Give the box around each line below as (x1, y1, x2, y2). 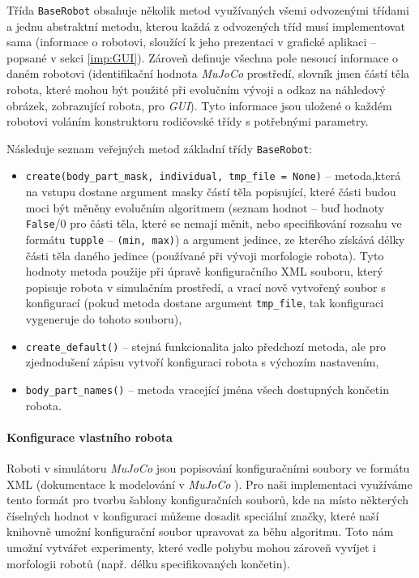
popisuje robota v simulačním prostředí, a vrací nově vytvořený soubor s (25, 278, 386, 295)
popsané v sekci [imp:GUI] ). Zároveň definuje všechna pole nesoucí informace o (6, 49, 399, 66)
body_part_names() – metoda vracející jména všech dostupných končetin (25, 380, 389, 397)
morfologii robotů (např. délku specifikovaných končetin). (6, 554, 290, 572)
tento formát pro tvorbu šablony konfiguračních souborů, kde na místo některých (6, 491, 408, 508)
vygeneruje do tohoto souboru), (25, 310, 182, 328)
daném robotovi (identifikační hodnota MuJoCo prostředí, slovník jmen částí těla (6, 65, 410, 82)
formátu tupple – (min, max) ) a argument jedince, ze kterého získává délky (25, 230, 405, 247)
